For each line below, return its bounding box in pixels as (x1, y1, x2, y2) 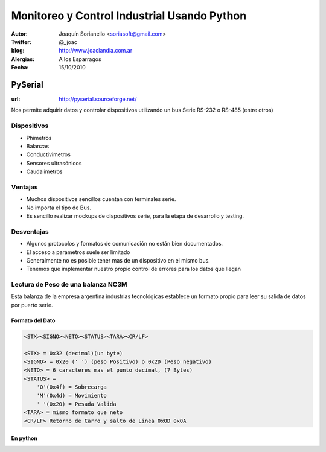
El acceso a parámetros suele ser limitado (26, 248, 130, 256)
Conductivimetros (26, 151, 71, 158)
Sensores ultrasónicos (26, 159, 82, 167)
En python (11, 434, 37, 442)
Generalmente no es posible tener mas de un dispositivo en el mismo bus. (26, 256, 211, 264)
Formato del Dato (11, 317, 56, 324)
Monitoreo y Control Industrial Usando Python (11, 9, 247, 22)
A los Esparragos (59, 55, 102, 63)
